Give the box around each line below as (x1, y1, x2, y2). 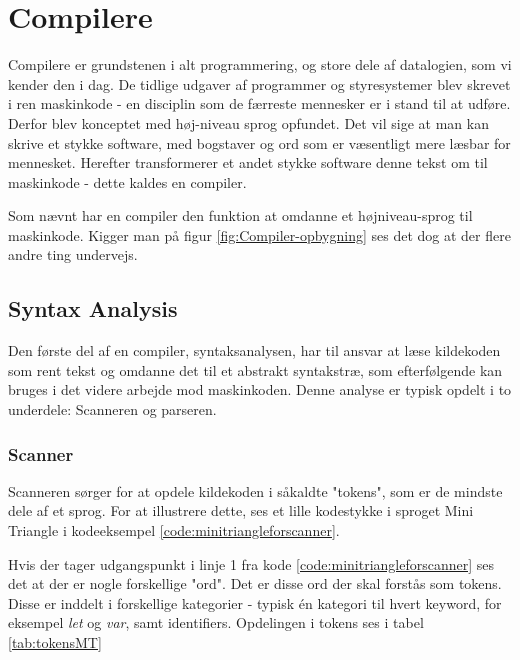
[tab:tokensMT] (8, 632, 102, 653)
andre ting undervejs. (8, 244, 138, 265)
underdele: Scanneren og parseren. (8, 399, 217, 420)
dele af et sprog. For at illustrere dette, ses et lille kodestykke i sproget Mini (8, 500, 474, 521)
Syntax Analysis (8, 293, 178, 324)
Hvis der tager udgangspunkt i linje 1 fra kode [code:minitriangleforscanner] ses (8, 553, 495, 574)
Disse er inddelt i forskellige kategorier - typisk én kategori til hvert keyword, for (8, 592, 502, 613)
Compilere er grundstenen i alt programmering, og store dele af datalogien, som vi (8, 54, 512, 75)
